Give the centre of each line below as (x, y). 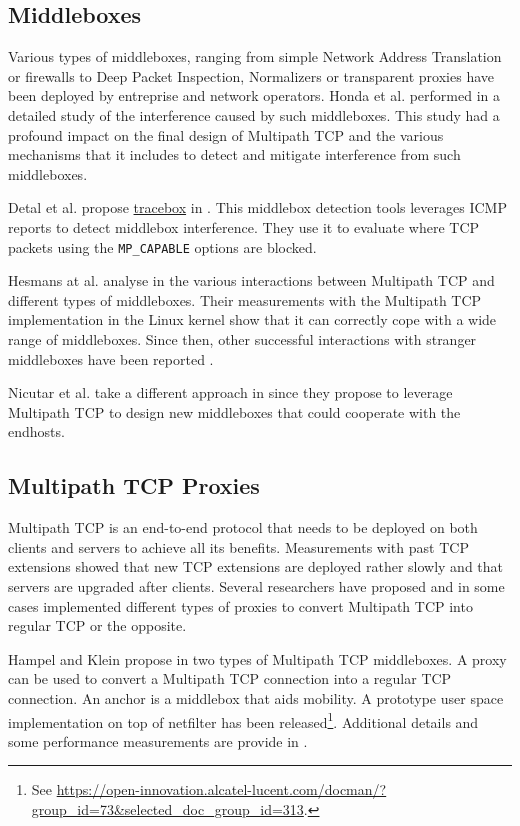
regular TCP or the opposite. (97, 625)
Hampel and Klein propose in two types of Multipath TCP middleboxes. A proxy (257, 658)
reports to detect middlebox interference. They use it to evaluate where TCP (244, 226)
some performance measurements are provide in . (158, 740)
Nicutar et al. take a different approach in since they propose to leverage (230, 392)
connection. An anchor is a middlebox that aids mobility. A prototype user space (256, 697)
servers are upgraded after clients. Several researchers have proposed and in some (256, 585)
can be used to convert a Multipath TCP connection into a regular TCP (230, 678)
